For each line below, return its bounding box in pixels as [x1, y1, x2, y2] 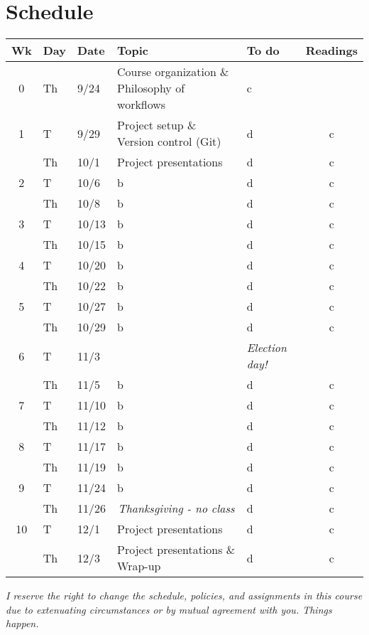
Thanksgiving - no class [118, 500, 235, 517]
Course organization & [117, 63, 229, 80]
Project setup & [117, 117, 197, 134]
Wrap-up [117, 557, 161, 575]
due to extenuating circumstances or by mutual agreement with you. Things [6, 602, 332, 617]
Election [246, 339, 287, 356]
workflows [117, 96, 166, 113]
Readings [305, 42, 358, 59]
